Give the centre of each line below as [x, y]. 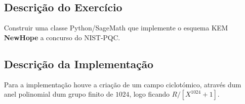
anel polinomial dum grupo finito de [59, 94]
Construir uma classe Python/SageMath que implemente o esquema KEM [116, 28]
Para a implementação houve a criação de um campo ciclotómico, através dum [123, 84]
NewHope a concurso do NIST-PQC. [62, 37]
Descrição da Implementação [79, 64]
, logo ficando [149, 94]
